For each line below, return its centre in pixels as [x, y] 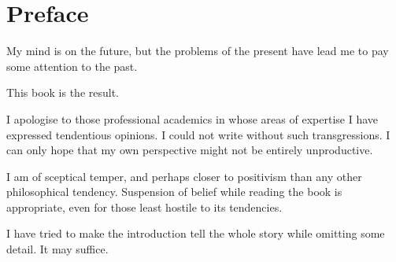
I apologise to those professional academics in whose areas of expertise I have [192, 118]
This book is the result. [63, 92]
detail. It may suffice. [57, 249]
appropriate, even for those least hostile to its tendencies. [144, 207]
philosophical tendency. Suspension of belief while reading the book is [174, 192]
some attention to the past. [72, 66]
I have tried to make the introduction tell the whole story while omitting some [196, 233]
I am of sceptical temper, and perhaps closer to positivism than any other [184, 176]
